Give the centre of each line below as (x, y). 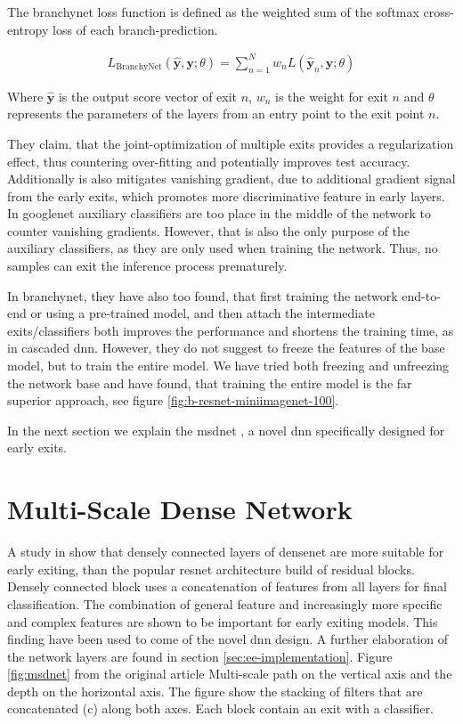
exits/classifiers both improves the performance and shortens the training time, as (231, 330)
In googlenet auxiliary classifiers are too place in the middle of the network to (219, 213)
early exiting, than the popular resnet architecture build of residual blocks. (211, 569)
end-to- (421, 295)
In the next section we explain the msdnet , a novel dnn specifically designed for (226, 430)
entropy (28, 29)
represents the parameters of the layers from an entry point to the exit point (216, 114)
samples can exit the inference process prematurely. (147, 266)
